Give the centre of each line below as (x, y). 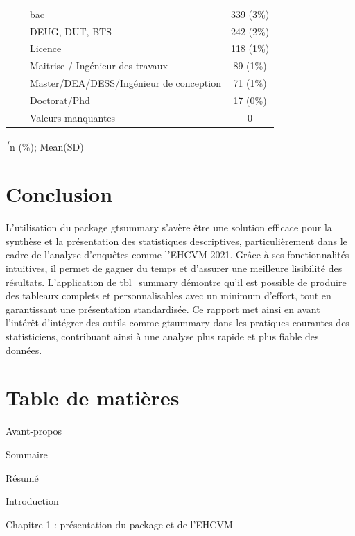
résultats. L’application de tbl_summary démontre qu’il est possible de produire (176, 282)
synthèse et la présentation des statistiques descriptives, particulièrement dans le (176, 241)
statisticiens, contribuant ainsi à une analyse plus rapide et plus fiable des (162, 336)
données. (24, 350)
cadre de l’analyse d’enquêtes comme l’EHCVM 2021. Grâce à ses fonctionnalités (177, 254)
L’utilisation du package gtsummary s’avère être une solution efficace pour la (169, 227)
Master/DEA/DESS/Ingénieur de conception (125, 83)
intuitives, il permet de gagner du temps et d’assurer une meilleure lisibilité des (174, 268)
